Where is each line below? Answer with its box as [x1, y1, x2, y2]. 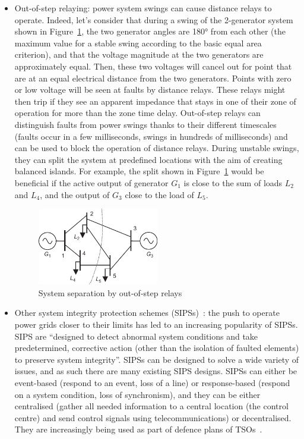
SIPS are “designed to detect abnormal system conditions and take [14, 330, 258, 342]
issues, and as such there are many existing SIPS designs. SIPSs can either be [14, 365, 297, 377]
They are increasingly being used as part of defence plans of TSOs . [14, 423, 262, 435]
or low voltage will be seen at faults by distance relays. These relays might [14, 83, 286, 96]
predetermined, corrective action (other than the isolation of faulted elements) [14, 341, 299, 354]
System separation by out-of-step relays [38, 286, 182, 299]
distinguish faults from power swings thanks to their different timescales [14, 118, 277, 130]
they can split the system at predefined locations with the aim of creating [14, 153, 283, 165]
